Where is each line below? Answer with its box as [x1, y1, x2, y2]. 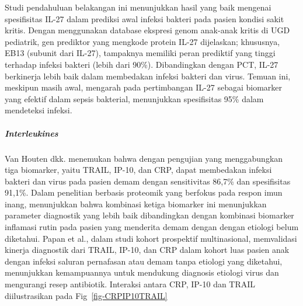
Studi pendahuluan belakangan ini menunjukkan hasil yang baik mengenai [5, 1, 271, 13]
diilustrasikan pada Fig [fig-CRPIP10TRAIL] [5, 289, 168, 301]
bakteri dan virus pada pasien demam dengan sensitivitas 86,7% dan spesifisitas [5, 175, 291, 187]
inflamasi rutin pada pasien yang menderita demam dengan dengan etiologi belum [5, 221, 299, 233]
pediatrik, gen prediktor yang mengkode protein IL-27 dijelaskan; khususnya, [5, 35, 280, 47]
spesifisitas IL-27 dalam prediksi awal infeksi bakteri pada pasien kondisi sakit [5, 12, 284, 25]
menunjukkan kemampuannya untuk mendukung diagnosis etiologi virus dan [5, 266, 279, 279]
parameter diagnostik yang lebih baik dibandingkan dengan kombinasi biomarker [5, 209, 294, 221]
